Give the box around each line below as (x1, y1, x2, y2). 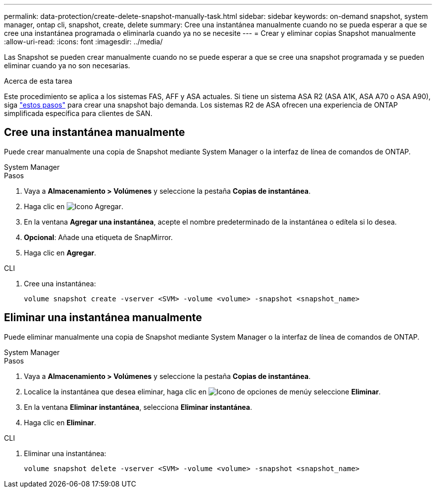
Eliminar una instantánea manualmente (4, 311, 202, 324)
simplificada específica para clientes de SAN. (4, 109, 153, 118)
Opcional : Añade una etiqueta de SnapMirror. (24, 233, 173, 242)
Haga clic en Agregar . (24, 248, 97, 257)
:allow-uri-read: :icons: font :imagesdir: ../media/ (4, 37, 163, 46)
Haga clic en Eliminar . (24, 418, 97, 427)
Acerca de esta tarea (4, 77, 73, 85)
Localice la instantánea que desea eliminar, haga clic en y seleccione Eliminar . (24, 387, 381, 396)
